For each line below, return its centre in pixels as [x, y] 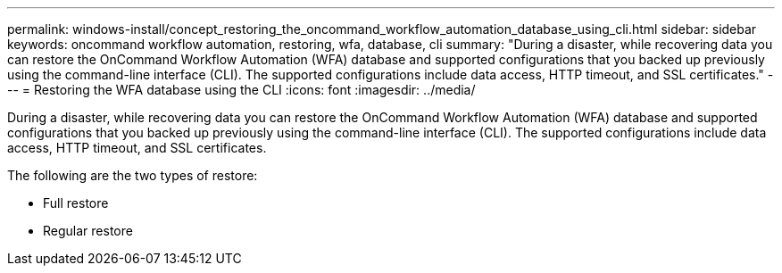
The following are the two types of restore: [133, 175]
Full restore [76, 203]
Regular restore [88, 231]
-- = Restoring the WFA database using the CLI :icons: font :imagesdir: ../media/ [241, 90]
